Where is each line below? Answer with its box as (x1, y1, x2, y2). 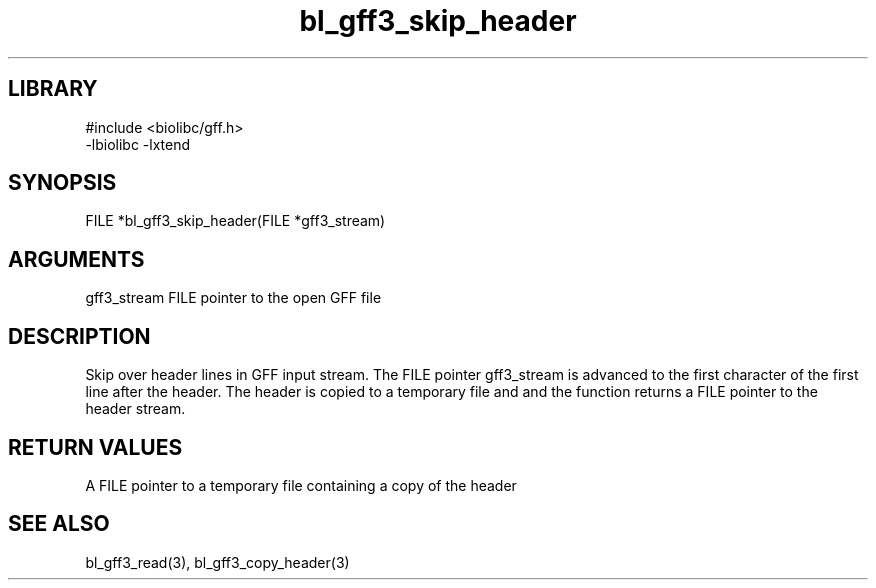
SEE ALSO (8, 511, 110, 537)
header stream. (85, 400, 186, 418)
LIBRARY (8, 76, 98, 102)
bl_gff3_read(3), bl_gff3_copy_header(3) (85, 553, 350, 571)
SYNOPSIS (8, 170, 117, 196)
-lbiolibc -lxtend (85, 135, 191, 153)
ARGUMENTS (8, 246, 145, 272)
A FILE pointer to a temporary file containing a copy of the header (85, 476, 517, 494)
